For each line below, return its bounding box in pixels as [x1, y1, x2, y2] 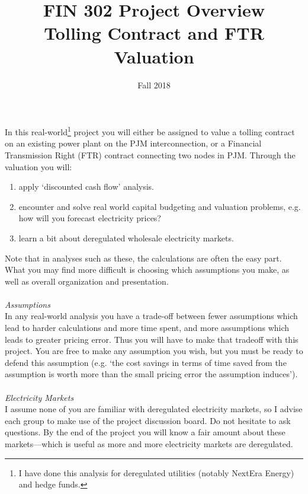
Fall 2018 [137, 78, 171, 91]
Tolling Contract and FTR [44, 21, 264, 45]
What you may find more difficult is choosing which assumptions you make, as [5, 263, 290, 276]
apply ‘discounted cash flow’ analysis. [18, 180, 155, 193]
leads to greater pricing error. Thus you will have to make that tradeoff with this [5, 333, 299, 345]
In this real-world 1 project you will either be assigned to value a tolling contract [5, 124, 295, 138]
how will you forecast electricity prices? [18, 212, 161, 224]
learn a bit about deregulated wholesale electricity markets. [18, 231, 234, 244]
